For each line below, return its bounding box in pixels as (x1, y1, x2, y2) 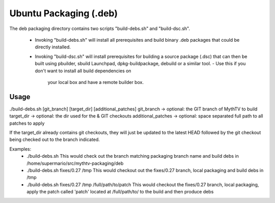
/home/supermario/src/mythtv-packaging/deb (26, 160, 124, 166)
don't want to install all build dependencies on (35, 68, 132, 74)
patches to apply (9, 120, 45, 126)
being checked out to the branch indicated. (9, 136, 100, 142)
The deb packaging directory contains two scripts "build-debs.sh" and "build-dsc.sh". (9, 25, 190, 32)
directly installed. (35, 44, 71, 50)
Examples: (9, 146, 32, 152)
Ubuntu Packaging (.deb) (9, 8, 118, 19)
